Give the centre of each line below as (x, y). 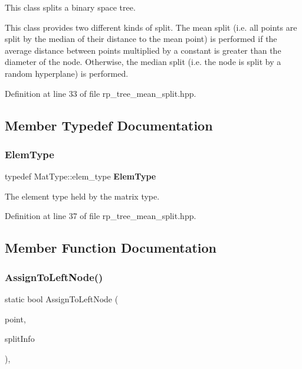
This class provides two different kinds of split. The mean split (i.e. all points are (151, 27)
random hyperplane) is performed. (67, 73)
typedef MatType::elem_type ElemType (81, 176)
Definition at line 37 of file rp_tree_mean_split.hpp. (101, 216)
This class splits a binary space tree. (70, 7)
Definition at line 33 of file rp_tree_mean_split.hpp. (101, 93)
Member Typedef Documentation (109, 125)
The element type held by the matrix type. (82, 196)
